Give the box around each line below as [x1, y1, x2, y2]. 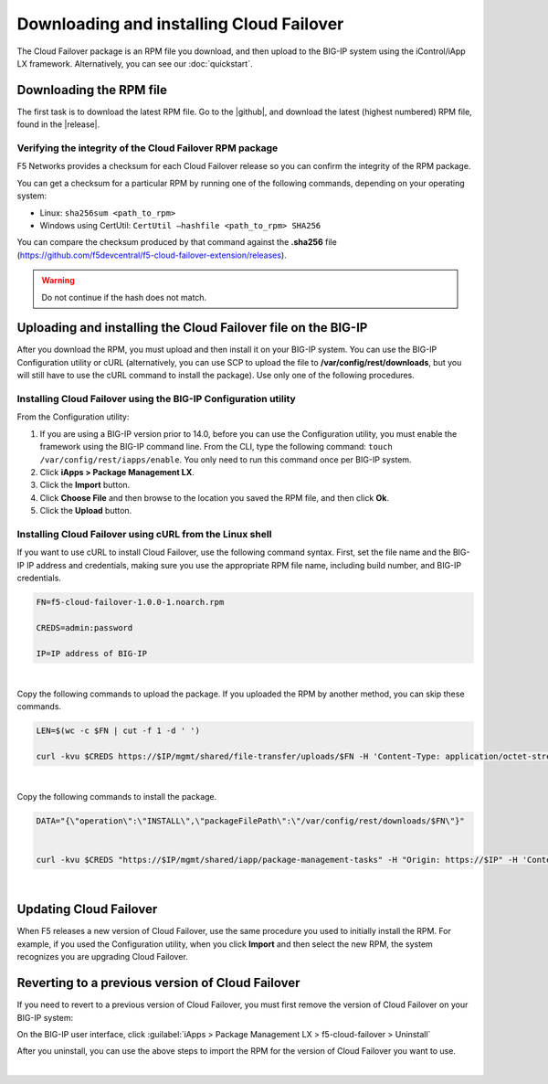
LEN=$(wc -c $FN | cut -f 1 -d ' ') [36, 726, 201, 736]
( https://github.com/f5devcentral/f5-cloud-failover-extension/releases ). [16, 250, 287, 260]
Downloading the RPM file [16, 82, 168, 98]
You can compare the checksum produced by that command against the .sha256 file [16, 237, 337, 248]
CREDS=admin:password [36, 622, 133, 632]
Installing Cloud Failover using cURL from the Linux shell [16, 527, 272, 540]
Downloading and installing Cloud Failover [16, 14, 344, 34]
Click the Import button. [39, 480, 131, 491]
